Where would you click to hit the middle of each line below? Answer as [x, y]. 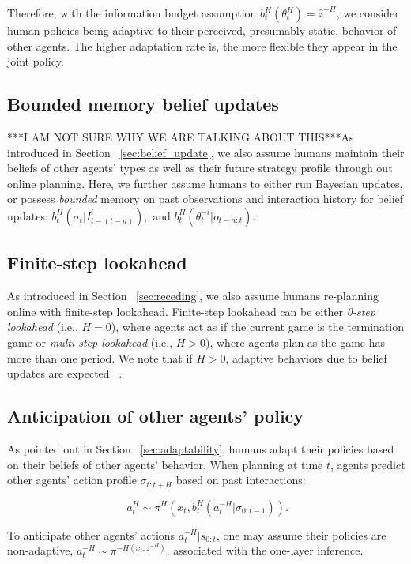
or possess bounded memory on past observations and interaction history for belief [205, 199]
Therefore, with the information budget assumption [132, 13]
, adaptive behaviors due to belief [306, 357]
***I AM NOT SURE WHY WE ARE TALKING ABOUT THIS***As [181, 136]
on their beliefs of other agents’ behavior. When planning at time [165, 464]
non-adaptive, [40, 550]
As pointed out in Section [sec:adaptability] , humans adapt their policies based [201, 448]
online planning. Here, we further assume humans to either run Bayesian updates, [205, 183]
